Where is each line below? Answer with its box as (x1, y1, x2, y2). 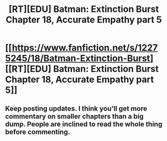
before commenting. (5, 128, 70, 136)
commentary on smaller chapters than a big (5, 112, 144, 121)
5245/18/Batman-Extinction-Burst (5, 53, 151, 64)
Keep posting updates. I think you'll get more (5, 104, 148, 113)
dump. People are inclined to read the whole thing (5, 120, 163, 128)
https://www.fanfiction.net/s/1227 (11, 42, 158, 53)
